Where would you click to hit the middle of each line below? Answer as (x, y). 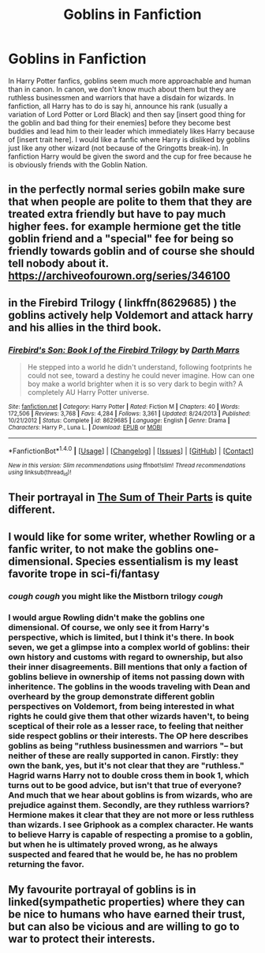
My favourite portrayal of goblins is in (102, 890)
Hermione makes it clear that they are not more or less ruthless (131, 815)
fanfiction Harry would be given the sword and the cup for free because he (130, 156)
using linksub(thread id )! (40, 473)
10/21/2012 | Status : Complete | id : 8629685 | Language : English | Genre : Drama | (119, 421)
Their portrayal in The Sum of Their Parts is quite (130, 498)
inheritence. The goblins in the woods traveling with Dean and (129, 686)
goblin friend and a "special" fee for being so (121, 239)
